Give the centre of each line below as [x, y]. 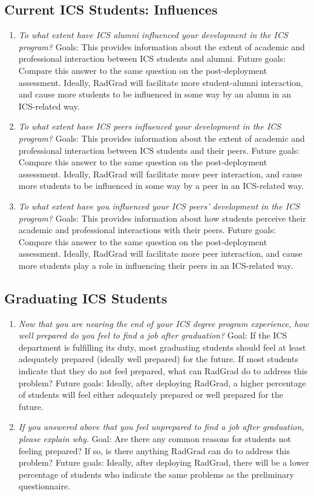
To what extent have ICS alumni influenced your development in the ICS [153, 35]
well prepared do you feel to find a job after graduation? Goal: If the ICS [153, 335]
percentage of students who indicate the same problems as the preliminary [156, 474]
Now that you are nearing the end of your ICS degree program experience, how [163, 323]
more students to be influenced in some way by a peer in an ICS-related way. [161, 186]
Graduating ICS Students [86, 298]
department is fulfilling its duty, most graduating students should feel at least [162, 347]
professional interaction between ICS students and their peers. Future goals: [159, 150]
